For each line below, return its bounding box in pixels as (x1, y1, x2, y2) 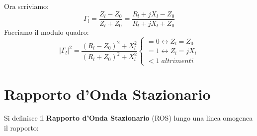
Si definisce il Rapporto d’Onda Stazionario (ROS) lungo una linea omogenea (4, 113, 253, 123)
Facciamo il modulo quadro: (4, 27, 89, 37)
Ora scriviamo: (4, 1, 49, 11)
